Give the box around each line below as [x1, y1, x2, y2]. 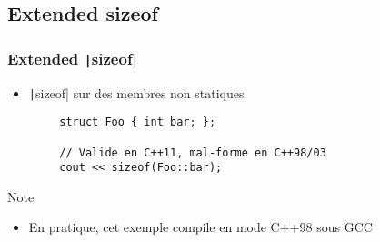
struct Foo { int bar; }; [59, 116, 216, 129]
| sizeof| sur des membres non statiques [28, 83, 245, 102]
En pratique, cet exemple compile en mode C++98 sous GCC [28, 217, 373, 237]
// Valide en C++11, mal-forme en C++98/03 [59, 146, 326, 159]
